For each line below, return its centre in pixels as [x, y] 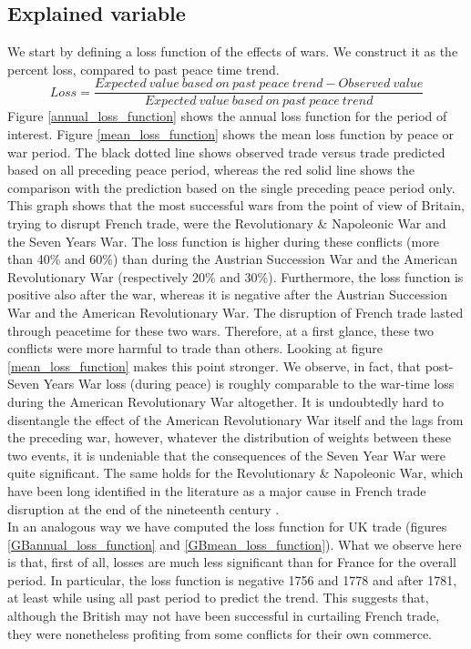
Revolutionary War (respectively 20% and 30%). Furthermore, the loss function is [235, 276]
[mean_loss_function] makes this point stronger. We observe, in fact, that [215, 365]
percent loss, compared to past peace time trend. [143, 69]
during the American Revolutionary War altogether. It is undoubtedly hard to [225, 401]
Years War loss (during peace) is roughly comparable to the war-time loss [249, 384]
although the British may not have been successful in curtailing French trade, [224, 616]
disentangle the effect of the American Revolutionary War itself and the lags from [235, 419]
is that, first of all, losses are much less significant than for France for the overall [232, 562]
